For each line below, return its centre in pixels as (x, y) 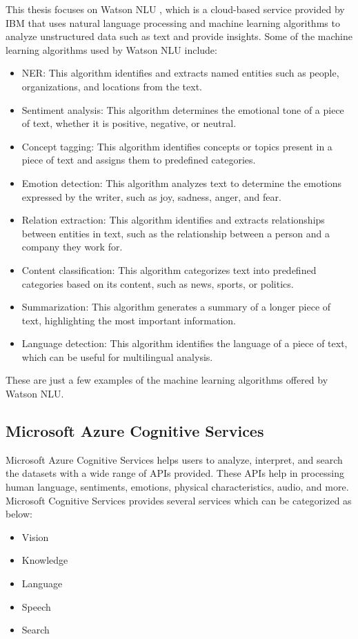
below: (19, 514)
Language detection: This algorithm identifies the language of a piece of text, (185, 343)
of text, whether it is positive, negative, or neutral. (129, 123)
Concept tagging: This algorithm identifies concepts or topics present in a (177, 146)
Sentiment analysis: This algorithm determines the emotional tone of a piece (183, 109)
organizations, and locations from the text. (112, 86)
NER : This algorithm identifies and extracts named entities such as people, (180, 73)
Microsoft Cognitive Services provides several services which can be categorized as (179, 500)
